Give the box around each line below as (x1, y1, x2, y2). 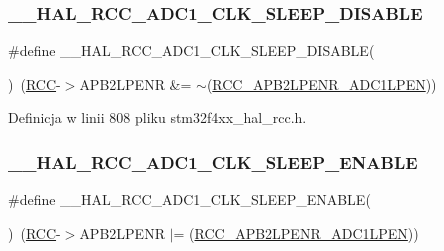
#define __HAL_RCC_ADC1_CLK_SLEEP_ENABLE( (8, 189, 371, 210)
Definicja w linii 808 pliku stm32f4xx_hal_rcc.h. (8, 107, 307, 128)
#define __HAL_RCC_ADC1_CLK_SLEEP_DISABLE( (8, 40, 375, 61)
